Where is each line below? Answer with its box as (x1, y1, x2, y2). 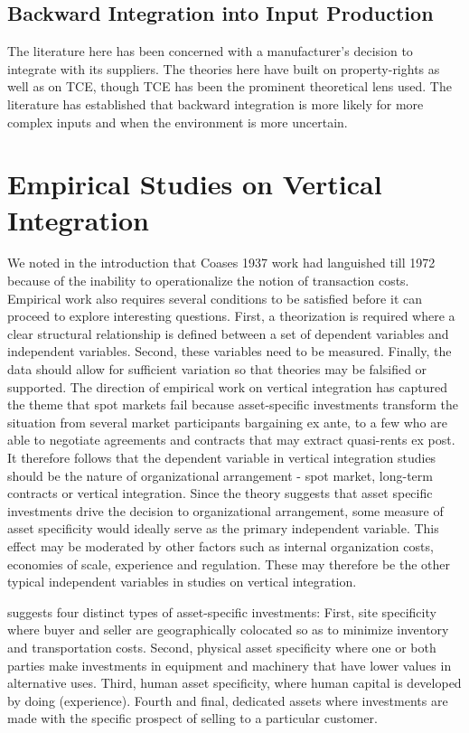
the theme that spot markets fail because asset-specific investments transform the (7, 395, 458, 414)
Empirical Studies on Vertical (7, 165, 382, 202)
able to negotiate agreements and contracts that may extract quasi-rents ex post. (7, 430, 455, 449)
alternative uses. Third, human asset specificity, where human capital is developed (7, 673, 462, 692)
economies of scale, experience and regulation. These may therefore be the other (7, 554, 450, 573)
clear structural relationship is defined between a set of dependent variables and (7, 324, 449, 343)
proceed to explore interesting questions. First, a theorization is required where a (7, 306, 455, 325)
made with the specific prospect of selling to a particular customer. (7, 709, 378, 728)
